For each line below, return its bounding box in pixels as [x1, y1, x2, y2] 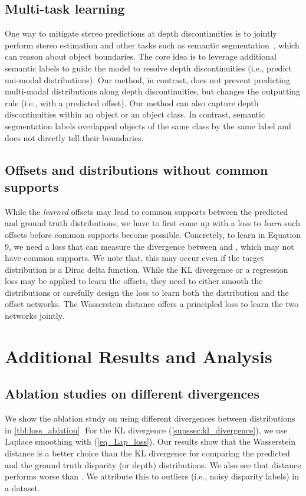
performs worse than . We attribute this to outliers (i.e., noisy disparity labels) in [5, 470, 299, 482]
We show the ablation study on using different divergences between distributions [5, 412, 295, 425]
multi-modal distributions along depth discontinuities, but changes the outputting [5, 85, 301, 97]
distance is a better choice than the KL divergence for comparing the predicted [5, 447, 290, 459]
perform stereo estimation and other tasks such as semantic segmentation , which [5, 38, 300, 51]
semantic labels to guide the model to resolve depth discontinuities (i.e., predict [5, 61, 292, 74]
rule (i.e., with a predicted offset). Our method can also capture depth [5, 96, 259, 109]
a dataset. [5, 481, 40, 494]
